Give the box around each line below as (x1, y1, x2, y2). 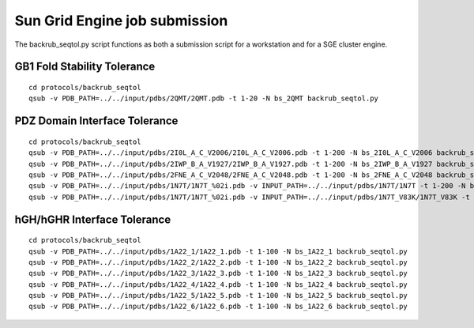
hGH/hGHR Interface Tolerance (14, 213, 171, 226)
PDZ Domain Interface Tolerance (14, 115, 179, 128)
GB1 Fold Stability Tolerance (14, 60, 156, 74)
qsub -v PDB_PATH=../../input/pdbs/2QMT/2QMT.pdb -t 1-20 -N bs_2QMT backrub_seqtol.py (28, 94, 379, 103)
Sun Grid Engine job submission (14, 12, 228, 29)
